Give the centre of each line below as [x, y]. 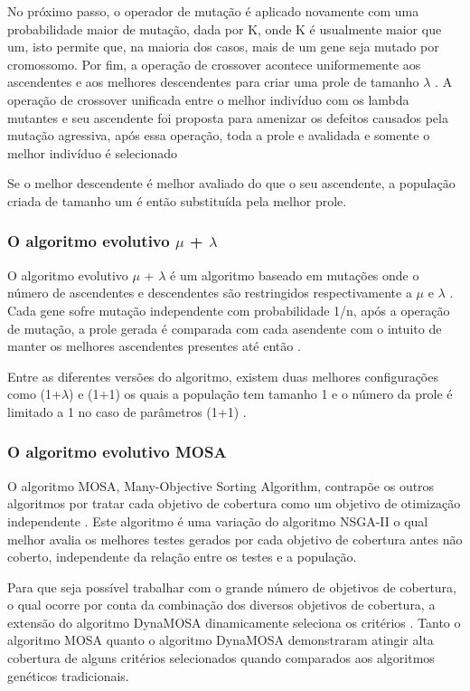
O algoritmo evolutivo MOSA [117, 452]
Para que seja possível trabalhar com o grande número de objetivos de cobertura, [232, 587]
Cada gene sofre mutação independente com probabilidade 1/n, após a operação [229, 310]
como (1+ [34, 394]
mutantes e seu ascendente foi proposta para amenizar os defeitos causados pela [228, 117]
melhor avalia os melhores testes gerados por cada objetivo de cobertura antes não [235, 539]
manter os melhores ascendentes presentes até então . [154, 346]
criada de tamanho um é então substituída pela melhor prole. [177, 200]
